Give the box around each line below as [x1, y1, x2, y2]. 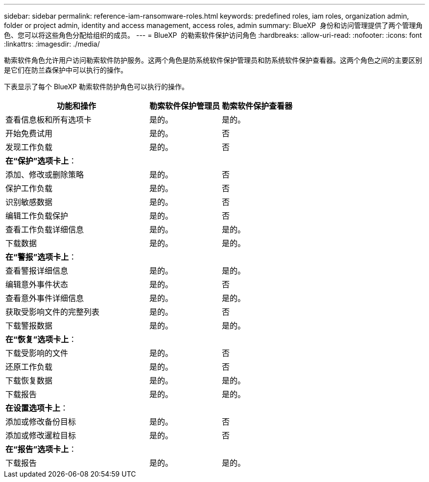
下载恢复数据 [5, 376, 53, 385]
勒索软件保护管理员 [149, 101, 220, 111]
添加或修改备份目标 [5, 417, 76, 427]
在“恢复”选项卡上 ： [5, 334, 77, 344]
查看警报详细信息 [5, 266, 69, 276]
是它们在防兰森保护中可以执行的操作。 [4, 66, 127, 74]
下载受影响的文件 [5, 348, 69, 358]
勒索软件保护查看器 [222, 101, 293, 111]
